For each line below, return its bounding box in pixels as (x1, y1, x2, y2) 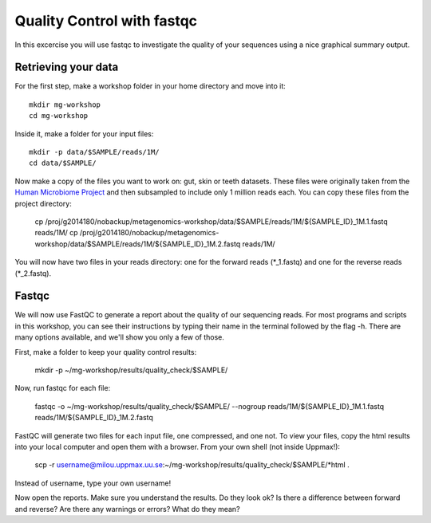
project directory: (14, 199, 72, 208)
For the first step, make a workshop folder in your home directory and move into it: (14, 81, 287, 91)
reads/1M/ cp (34, 228, 79, 238)
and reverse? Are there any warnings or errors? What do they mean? (14, 504, 240, 513)
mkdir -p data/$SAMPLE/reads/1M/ (29, 147, 160, 157)
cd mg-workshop (29, 112, 89, 120)
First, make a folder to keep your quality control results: (14, 347, 197, 356)
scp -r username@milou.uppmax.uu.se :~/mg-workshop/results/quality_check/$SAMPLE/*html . (34, 460, 350, 470)
